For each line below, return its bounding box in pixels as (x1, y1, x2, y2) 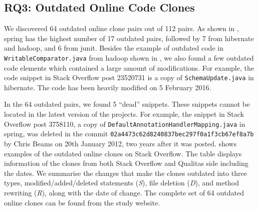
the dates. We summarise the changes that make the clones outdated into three (4, 167, 247, 178)
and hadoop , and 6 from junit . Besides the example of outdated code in (4, 43, 223, 53)
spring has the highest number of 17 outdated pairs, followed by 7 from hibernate (4, 33, 254, 43)
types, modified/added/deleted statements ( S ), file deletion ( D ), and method (4, 177, 239, 188)
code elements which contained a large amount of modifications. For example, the (4, 62, 254, 73)
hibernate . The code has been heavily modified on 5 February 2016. (4, 82, 211, 92)
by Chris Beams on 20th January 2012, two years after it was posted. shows (4, 138, 237, 148)
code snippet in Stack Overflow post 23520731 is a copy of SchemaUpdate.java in (4, 72, 254, 83)
